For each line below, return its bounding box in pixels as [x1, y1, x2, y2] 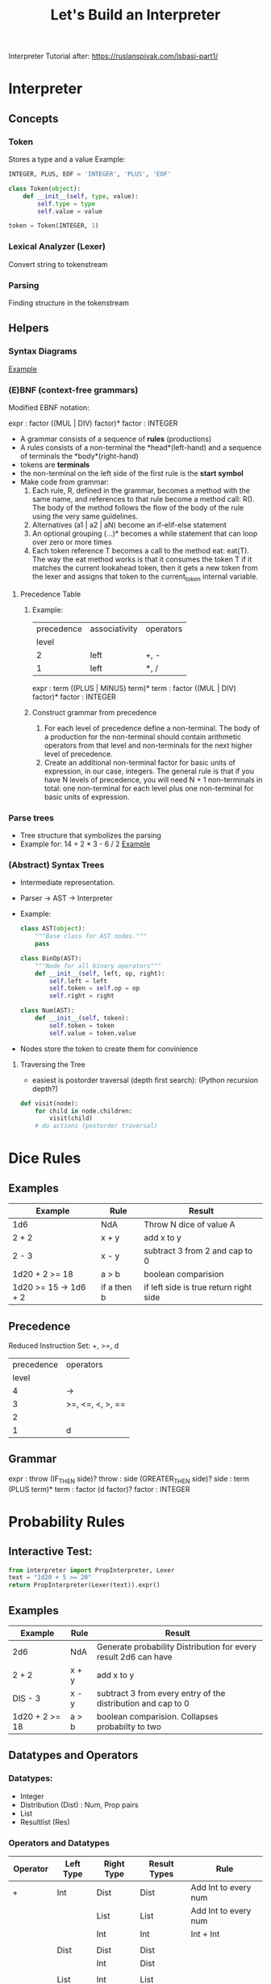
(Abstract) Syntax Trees [8, 859, 105, 871]
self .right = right [49, 992, 115, 1000]
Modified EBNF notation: [8, 402, 90, 412]
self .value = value [37, 207, 103, 215]
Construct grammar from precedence [31, 707, 157, 717]
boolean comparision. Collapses [96, 1711, 219, 1723]
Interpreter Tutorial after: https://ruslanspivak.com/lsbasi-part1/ [8, 51, 219, 61]
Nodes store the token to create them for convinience [19, 1044, 198, 1053]
